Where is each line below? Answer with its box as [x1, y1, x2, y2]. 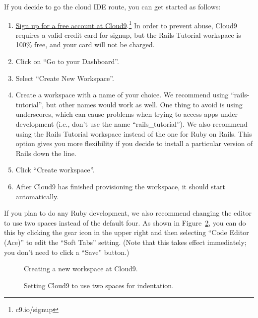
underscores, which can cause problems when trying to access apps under [15, 109, 238, 119]
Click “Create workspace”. [15, 164, 95, 175]
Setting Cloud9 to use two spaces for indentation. [24, 280, 174, 290]
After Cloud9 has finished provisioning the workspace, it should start [15, 181, 226, 191]
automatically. [15, 191, 59, 201]
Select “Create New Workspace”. [15, 73, 114, 83]
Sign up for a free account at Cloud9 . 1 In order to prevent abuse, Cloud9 [15, 18, 237, 30]
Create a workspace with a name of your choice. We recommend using [15, 89, 229, 100]
